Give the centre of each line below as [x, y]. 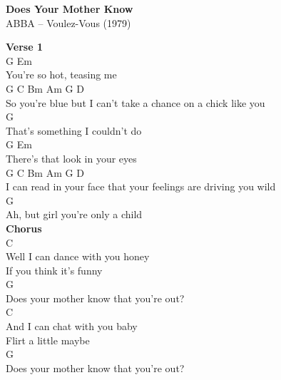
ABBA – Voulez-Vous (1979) [68, 22]
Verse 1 [24, 47]
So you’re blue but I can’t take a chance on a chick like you [136, 102]
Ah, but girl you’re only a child [74, 214]
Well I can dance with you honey [78, 256]
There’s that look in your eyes [71, 158]
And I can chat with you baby [72, 326]
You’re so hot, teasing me [61, 75]
